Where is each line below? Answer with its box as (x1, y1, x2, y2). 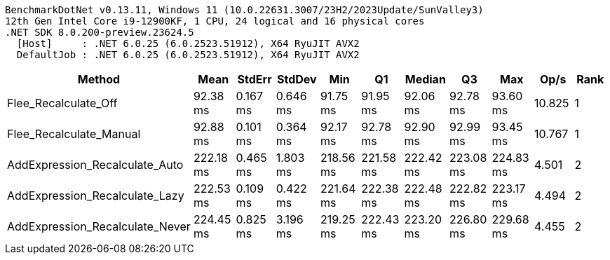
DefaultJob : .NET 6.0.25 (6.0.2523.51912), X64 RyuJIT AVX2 (16, 49, 360, 60)
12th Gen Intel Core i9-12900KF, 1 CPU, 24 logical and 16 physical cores (5, 15, 425, 27)
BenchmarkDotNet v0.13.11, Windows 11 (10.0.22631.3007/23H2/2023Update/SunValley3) (5, 4, 484, 15)
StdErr (237, 72, 272, 86)
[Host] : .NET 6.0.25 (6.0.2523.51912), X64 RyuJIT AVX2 (16, 38, 360, 49)
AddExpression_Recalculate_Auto (7, 158, 184, 172)
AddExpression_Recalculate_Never (7, 219, 191, 233)
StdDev (277, 72, 317, 86)
